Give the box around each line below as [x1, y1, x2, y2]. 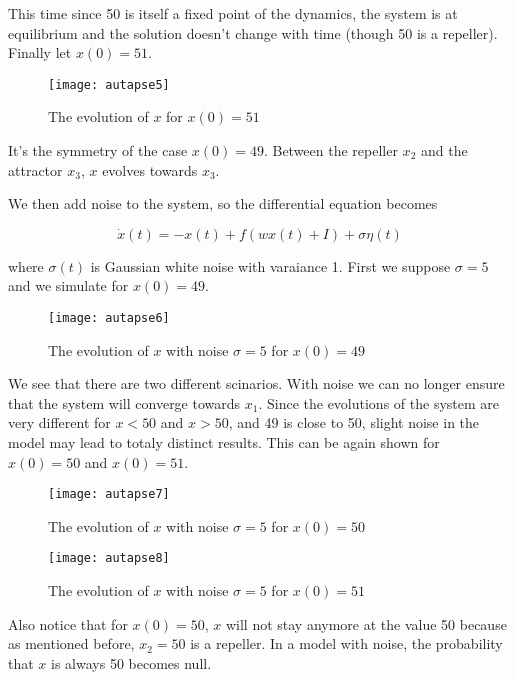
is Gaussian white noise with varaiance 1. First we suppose [90, 255, 451, 276]
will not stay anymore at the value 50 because [225, 613, 507, 634]
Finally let [8, 42, 72, 63]
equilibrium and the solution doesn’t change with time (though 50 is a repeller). [8, 22, 498, 43]
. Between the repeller [263, 140, 398, 161]
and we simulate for [8, 275, 129, 296]
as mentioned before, [8, 633, 135, 654]
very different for [8, 412, 111, 433]
